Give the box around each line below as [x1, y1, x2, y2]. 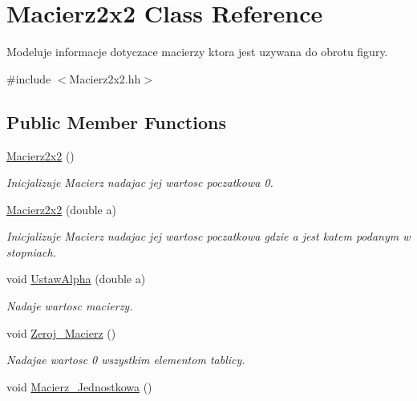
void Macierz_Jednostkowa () [6, 378, 152, 395]
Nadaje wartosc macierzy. [6, 298, 133, 314]
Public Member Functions [6, 109, 226, 134]
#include [6, 70, 51, 87]
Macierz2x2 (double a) [6, 200, 116, 217]
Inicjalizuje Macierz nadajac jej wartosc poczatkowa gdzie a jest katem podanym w [6, 228, 411, 245]
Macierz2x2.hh [69, 70, 141, 87]
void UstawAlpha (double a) [6, 270, 146, 287]
